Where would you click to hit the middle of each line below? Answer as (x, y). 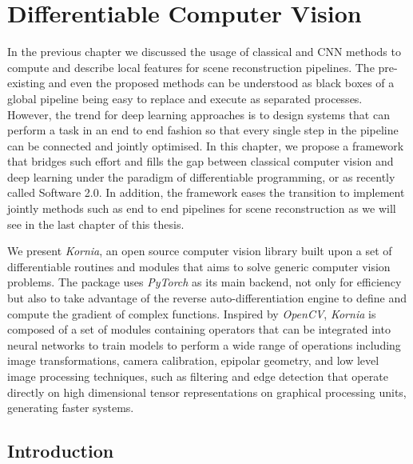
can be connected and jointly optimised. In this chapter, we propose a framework (206, 145)
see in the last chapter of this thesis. (96, 224)
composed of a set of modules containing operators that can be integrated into (199, 329)
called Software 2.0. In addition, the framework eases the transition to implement (206, 192)
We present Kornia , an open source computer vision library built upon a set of (200, 251)
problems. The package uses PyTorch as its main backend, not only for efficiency (205, 282)
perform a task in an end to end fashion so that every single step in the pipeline (203, 130)
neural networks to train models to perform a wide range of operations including (204, 344)
